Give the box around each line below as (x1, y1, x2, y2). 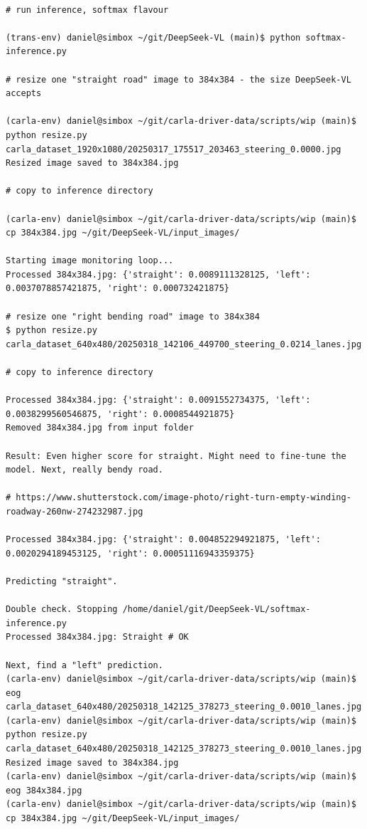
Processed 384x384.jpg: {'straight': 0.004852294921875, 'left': (6, 534, 321, 545)
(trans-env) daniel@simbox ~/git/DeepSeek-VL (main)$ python (6, 32, 301, 43)
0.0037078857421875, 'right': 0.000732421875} (6, 283, 229, 294)
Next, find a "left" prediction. (6, 660, 163, 670)
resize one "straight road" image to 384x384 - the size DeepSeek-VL (16, 74, 351, 85)
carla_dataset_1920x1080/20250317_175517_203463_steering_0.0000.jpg (6, 144, 341, 154)
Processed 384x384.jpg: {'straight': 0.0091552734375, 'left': (6, 395, 311, 406)
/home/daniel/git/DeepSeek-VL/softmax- (122, 604, 311, 615)
